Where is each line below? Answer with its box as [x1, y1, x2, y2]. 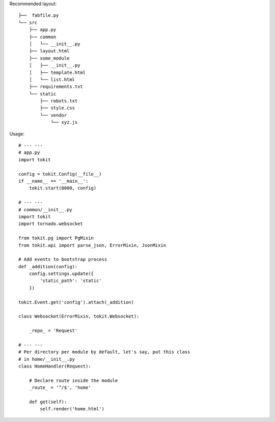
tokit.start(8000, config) [29, 185, 97, 191]
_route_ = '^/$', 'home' [29, 385, 91, 390]
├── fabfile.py [18, 13, 59, 18]
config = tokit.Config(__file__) [18, 171, 102, 177]
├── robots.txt [40, 98, 78, 104]
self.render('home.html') [40, 406, 104, 412]
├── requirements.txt [29, 84, 84, 90]
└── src [18, 19, 38, 25]
